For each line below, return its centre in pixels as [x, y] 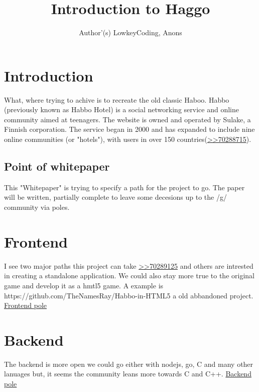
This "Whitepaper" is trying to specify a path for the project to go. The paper [124, 187]
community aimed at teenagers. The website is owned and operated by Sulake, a [127, 119]
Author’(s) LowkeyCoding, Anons [131, 32]
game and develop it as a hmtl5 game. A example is [84, 285]
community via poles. [37, 207]
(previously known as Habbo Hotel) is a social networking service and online [121, 109]
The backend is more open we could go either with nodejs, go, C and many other [129, 364]
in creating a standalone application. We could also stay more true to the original [129, 276]
